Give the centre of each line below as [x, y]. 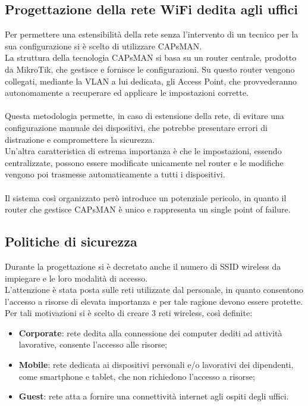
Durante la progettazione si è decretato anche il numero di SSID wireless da [143, 266]
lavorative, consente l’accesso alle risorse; [93, 344]
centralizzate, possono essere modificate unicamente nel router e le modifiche [144, 162]
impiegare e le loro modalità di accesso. [76, 278]
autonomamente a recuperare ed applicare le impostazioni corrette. [127, 93]
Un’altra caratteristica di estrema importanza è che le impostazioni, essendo [143, 151]
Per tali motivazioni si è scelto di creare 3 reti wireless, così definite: [129, 313]
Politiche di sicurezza [71, 241]
